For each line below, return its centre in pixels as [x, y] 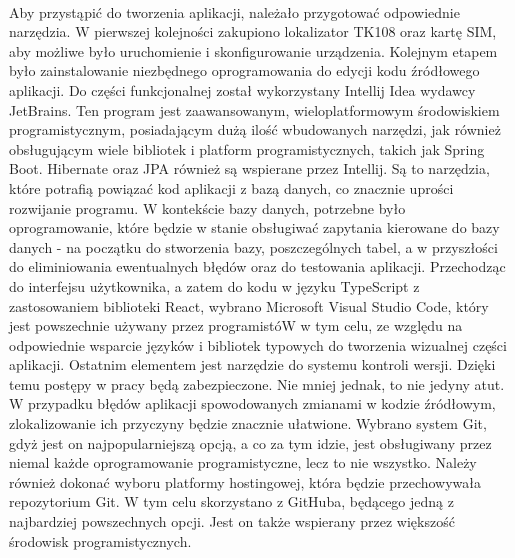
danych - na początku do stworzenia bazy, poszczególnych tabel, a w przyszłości [253, 246]
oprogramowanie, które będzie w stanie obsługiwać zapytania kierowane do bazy [254, 227]
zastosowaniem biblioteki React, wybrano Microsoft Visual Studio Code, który [249, 305]
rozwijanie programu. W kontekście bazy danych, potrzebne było [207, 207]
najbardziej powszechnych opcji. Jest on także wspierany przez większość [232, 521]
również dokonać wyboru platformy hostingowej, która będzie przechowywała [245, 481]
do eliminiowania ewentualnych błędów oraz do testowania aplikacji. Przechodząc [257, 266]
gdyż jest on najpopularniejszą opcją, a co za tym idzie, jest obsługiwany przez [250, 442]
